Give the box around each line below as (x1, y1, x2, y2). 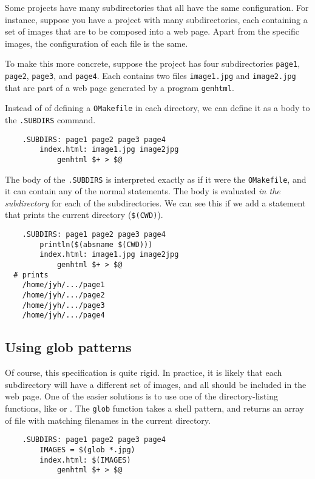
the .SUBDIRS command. (5, 114, 96, 126)
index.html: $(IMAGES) (39, 455, 131, 464)
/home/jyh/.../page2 (22, 291, 105, 300)
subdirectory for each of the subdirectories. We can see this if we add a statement (5, 196, 306, 209)
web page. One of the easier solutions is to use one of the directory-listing (5, 390, 279, 403)
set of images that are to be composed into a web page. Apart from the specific (5, 25, 299, 38)
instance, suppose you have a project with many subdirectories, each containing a (5, 13, 308, 25)
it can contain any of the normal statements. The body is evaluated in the (5, 185, 280, 197)
